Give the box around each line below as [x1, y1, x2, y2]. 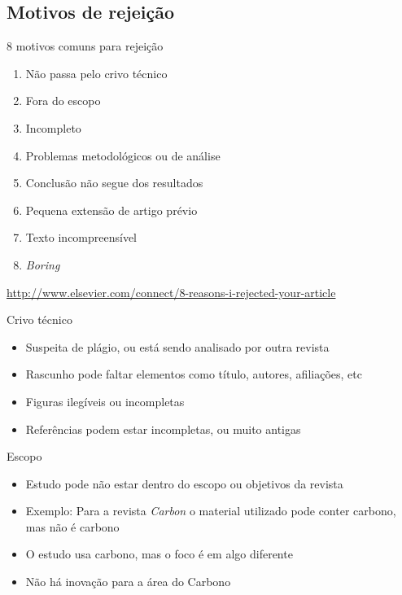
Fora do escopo [25, 92, 101, 109]
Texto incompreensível [25, 229, 138, 246]
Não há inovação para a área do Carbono [25, 573, 231, 590]
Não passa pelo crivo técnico [25, 64, 168, 81]
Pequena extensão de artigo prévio [25, 201, 198, 218]
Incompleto [25, 119, 81, 136]
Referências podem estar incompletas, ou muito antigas [25, 420, 301, 437]
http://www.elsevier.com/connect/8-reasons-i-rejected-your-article [7, 283, 336, 300]
